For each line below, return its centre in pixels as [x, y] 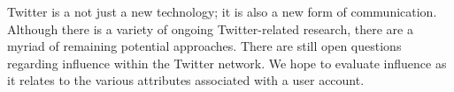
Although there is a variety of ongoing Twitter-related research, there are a [210, 28]
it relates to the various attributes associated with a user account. [186, 80]
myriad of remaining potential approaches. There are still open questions [204, 46]
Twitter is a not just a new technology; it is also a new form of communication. [222, 11]
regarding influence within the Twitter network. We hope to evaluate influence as [227, 63]
